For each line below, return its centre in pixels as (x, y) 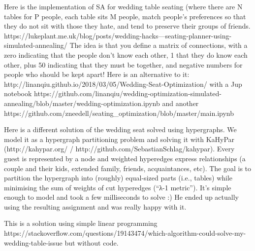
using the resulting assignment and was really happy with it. (95, 206)
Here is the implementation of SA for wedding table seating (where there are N (123, 6)
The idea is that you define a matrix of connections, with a (159, 45)
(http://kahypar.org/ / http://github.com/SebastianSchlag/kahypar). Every (119, 149)
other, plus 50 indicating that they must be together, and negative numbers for (123, 64)
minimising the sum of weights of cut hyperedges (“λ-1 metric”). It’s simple (118, 187)
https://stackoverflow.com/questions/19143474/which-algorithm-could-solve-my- (125, 233)
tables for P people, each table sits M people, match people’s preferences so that (125, 16)
